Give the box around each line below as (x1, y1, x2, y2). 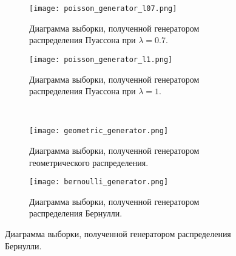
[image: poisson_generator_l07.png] (29, 4, 177, 13)
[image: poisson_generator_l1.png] (29, 55, 173, 64)
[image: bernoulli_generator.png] (29, 178, 169, 187)
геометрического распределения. (29, 156, 149, 168)
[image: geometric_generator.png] (29, 126, 169, 136)
